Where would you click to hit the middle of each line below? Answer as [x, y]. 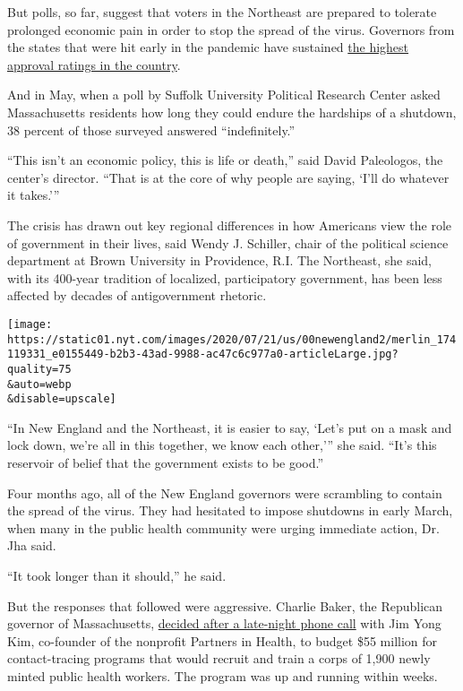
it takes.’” [34, 195]
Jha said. [32, 545]
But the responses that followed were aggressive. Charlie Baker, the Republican [225, 605]
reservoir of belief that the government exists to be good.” [166, 463]
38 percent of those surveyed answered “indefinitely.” [151, 130]
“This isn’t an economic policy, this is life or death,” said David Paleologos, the [225, 160]
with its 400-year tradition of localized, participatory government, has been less [225, 277]
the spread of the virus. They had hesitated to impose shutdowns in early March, [230, 510]
